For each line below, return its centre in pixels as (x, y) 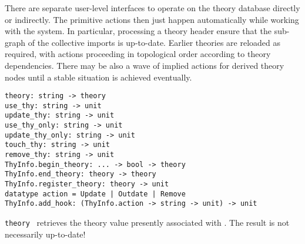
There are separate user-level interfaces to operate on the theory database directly (152, 8)
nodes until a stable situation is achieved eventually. (98, 77)
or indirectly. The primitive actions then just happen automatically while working (152, 19)
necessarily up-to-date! (45, 234)
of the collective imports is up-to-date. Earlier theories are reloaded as (154, 42)
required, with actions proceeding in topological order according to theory (138, 54)
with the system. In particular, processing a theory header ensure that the (138, 31)
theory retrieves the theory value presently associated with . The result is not (147, 223)
